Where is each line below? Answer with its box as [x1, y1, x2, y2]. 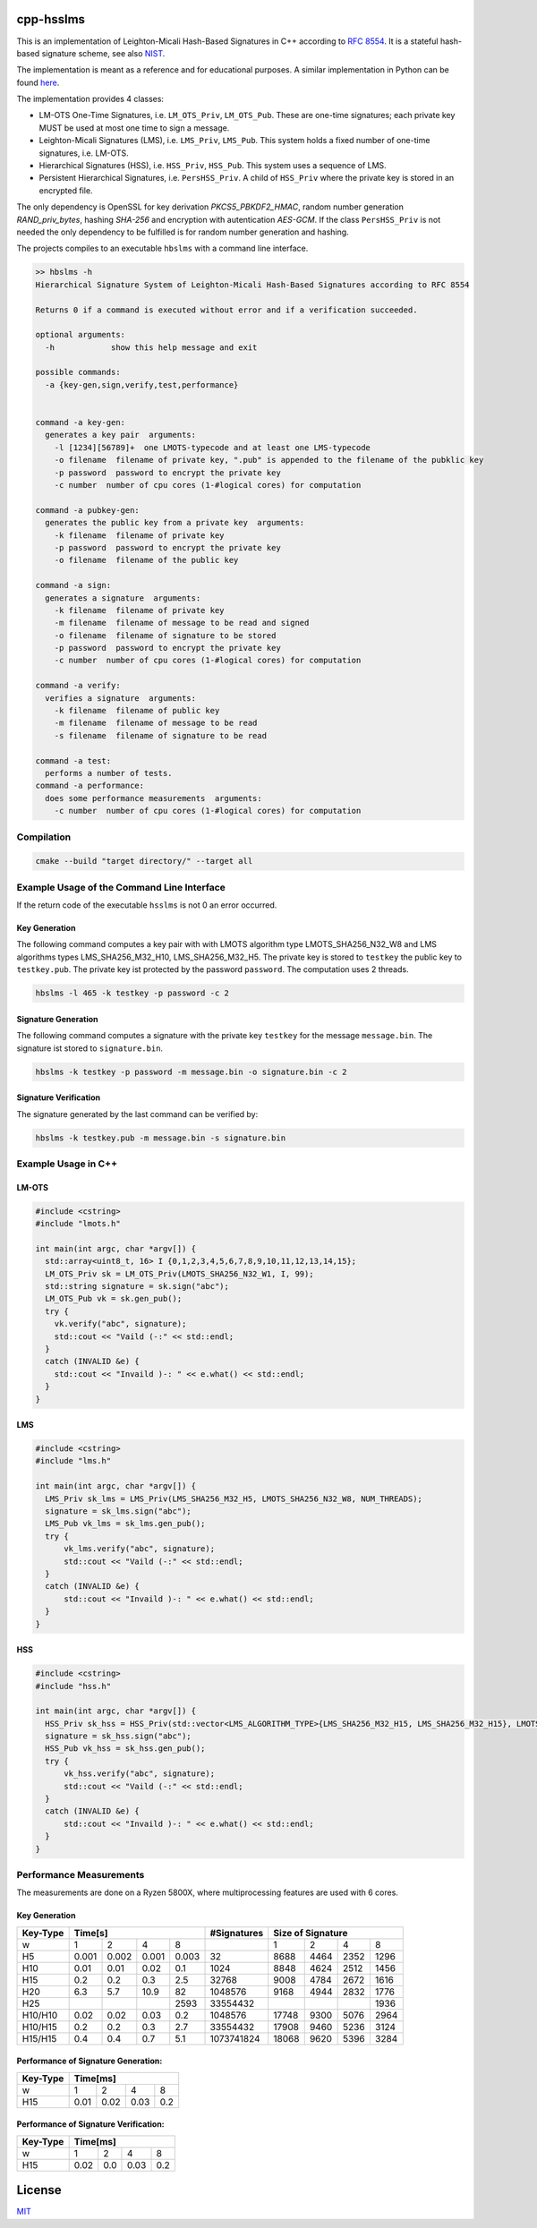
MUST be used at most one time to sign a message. [38, 122, 230, 133]
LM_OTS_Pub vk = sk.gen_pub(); [45, 1293, 183, 1304]
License [16, 2182, 62, 2198]
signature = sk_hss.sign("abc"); [45, 1731, 192, 1741]
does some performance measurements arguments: [45, 793, 263, 803]
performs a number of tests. [45, 768, 174, 778]
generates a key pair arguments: [45, 430, 197, 440]
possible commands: [35, 367, 121, 378]
